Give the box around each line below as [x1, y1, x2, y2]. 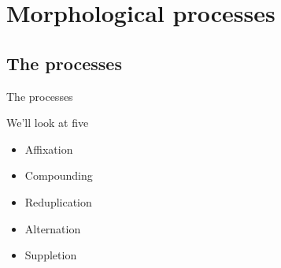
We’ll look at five [6, 114, 89, 131]
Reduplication [24, 193, 92, 210]
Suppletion [24, 247, 77, 263]
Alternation [24, 220, 81, 236]
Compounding [24, 167, 93, 184]
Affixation [24, 140, 73, 157]
